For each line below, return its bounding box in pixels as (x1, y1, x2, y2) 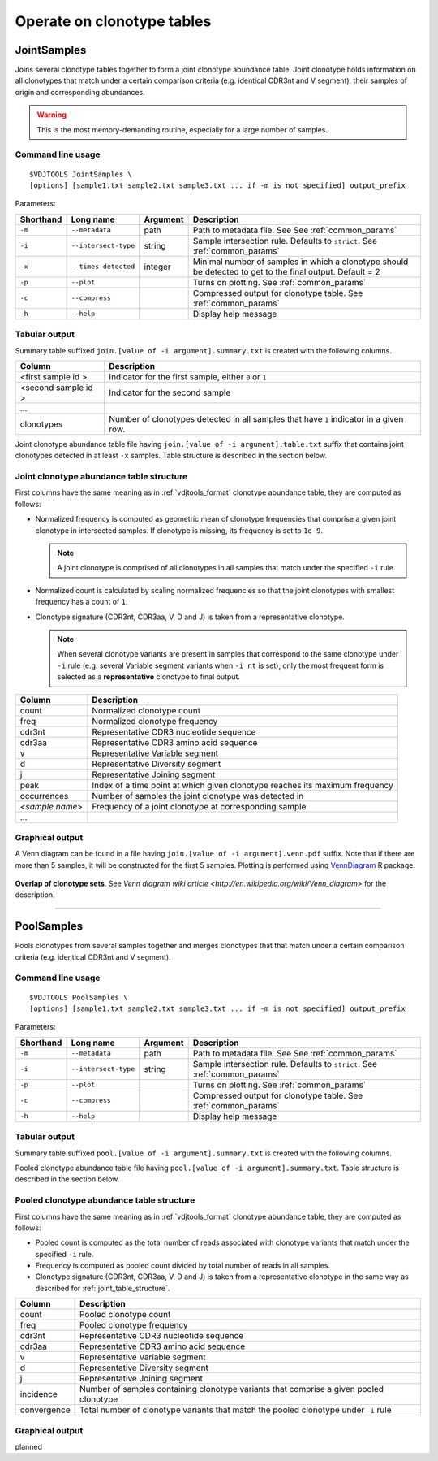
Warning (36, 110, 67, 119)
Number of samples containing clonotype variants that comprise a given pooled (79, 1384, 384, 1395)
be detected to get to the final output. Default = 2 (192, 266, 380, 277)
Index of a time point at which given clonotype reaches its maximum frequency (92, 779, 393, 791)
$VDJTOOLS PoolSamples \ (29, 992, 128, 1002)
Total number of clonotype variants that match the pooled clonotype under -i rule (79, 1404, 392, 1415)
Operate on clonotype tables (15, 12, 212, 30)
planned (15, 1442, 43, 1451)
